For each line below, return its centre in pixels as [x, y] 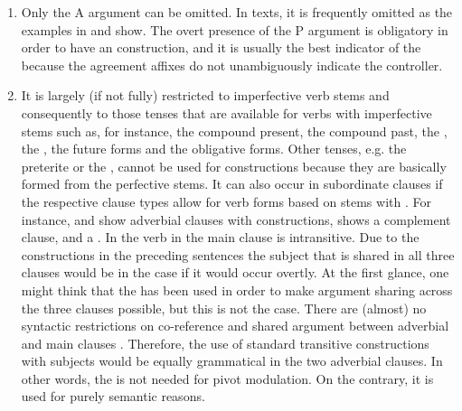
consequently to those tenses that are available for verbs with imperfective [226, 112]
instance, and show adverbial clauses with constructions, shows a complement [236, 219]
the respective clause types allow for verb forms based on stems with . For [226, 201]
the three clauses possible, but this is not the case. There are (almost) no [224, 308]
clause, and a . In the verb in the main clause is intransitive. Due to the [220, 237]
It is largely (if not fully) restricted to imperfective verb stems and [205, 95]
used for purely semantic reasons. [113, 396]
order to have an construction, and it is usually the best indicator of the [221, 47]
